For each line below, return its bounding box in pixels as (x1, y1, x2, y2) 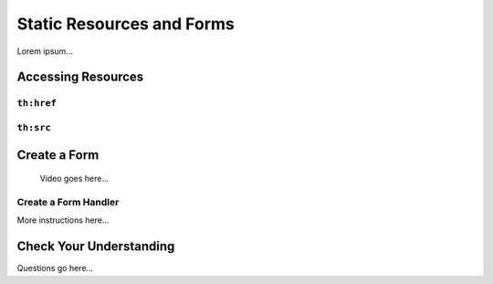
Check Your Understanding (16, 238, 175, 255)
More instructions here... (16, 215, 110, 226)
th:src (16, 121, 52, 133)
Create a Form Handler (16, 195, 120, 208)
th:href (16, 97, 57, 110)
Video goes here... (39, 174, 110, 184)
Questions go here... (16, 263, 94, 274)
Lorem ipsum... (16, 46, 73, 57)
